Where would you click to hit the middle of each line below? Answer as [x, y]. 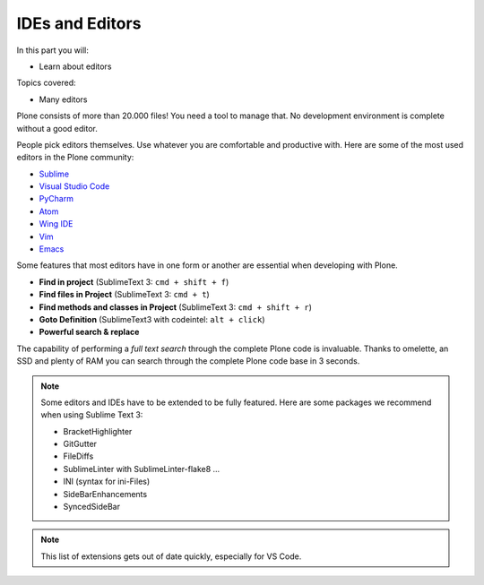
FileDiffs [78, 456]
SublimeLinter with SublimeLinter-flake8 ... [142, 469]
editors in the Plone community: [75, 158]
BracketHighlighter [98, 431]
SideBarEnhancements [105, 494]
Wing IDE [56, 224]
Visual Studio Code [74, 186]
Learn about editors [75, 66]
